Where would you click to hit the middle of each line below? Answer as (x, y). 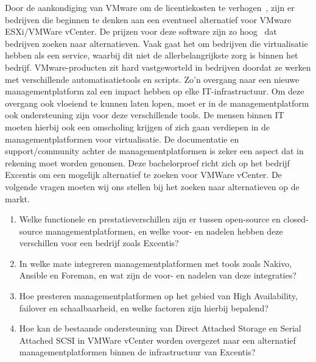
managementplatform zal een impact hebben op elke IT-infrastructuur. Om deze (155, 91)
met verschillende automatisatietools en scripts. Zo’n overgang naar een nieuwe (152, 79)
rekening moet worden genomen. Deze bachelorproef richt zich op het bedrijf (147, 162)
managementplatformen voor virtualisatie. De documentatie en (122, 139)
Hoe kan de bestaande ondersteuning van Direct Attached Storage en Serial (160, 328)
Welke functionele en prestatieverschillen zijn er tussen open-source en (150, 219)
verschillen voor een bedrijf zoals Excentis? (99, 243)
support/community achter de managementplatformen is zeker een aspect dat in (154, 151)
